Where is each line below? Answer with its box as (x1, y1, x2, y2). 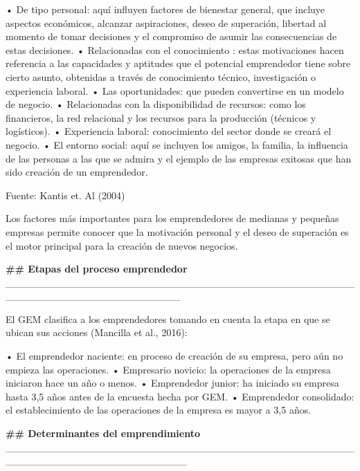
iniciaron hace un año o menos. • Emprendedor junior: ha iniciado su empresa (6, 376, 339, 390)
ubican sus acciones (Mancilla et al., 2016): (6, 325, 188, 340)
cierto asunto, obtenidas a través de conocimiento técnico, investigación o (6, 69, 316, 84)
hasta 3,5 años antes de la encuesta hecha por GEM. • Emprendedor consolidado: (6, 389, 354, 403)
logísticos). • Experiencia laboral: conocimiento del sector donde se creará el (6, 124, 332, 138)
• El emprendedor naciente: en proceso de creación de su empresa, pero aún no (6, 349, 343, 363)
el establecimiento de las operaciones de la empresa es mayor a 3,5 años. (6, 403, 312, 417)
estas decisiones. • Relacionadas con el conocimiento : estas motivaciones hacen (6, 42, 344, 57)
